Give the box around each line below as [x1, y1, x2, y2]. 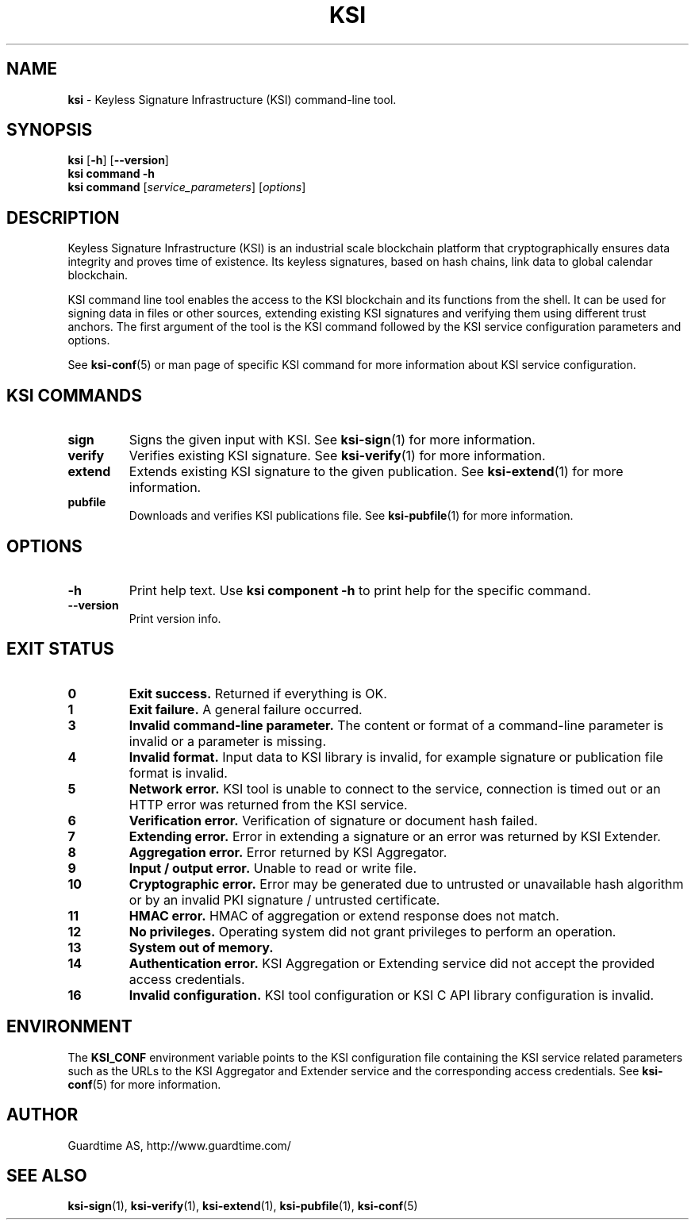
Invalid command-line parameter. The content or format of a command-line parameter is [129, 717, 664, 733]
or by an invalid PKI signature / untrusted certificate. [129, 891, 440, 908]
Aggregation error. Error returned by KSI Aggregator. [129, 844, 447, 860]
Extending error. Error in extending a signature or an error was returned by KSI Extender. [129, 828, 661, 844]
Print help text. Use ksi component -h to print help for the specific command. [129, 582, 591, 598]
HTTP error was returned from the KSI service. [129, 796, 408, 813]
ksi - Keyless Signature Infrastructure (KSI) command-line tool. [67, 92, 397, 106]
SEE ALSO [6, 1165, 87, 1186]
